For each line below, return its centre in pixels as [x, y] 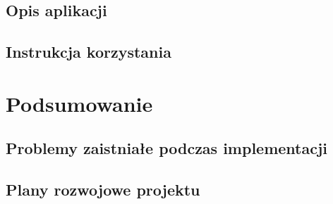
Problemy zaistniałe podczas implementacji [167, 148]
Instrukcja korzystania [89, 52]
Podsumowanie [79, 103]
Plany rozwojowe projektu [103, 190]
